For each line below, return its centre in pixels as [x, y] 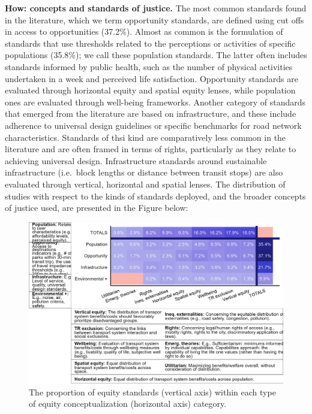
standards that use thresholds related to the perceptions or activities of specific [150, 43]
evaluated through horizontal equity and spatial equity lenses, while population [150, 90]
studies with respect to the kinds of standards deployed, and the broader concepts [155, 196]
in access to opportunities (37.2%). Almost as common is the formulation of [144, 31]
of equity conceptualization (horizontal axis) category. [128, 404]
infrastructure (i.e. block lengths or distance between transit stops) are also [144, 172]
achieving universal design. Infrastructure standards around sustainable [136, 160]
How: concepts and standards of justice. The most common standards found [156, 8]
